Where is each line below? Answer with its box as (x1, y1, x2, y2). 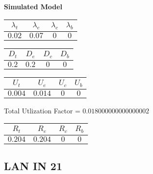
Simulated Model (4, 1, 63, 11)
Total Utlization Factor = (4, 105, 81, 115)
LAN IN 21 (4, 158, 62, 173)
